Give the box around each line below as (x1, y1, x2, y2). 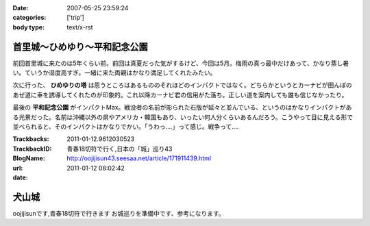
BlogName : (12, 154, 46, 162)
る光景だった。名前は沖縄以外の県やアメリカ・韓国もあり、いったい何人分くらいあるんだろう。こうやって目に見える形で (12, 113, 353, 121)
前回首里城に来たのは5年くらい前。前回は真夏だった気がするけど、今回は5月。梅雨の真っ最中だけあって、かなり (12, 59, 332, 67)
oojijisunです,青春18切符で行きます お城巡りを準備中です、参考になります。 (12, 209, 225, 217)
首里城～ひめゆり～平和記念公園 (12, 41, 148, 53)
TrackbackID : (12, 145, 52, 153)
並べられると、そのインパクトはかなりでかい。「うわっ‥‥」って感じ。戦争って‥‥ (12, 123, 239, 131)
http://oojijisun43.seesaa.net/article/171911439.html (66, 154, 212, 162)
